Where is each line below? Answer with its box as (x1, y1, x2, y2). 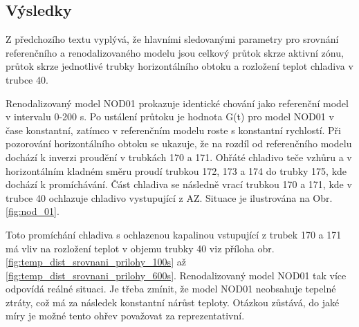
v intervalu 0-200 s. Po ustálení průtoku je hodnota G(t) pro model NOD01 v (6, 109, 334, 124)
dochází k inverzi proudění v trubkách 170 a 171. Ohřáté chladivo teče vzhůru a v (6, 149, 352, 164)
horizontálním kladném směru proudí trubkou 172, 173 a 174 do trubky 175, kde (6, 163, 347, 178)
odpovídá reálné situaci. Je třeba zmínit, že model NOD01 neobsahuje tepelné (6, 281, 336, 296)
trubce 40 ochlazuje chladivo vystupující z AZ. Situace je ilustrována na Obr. (6, 190, 333, 205)
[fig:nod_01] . (6, 204, 59, 218)
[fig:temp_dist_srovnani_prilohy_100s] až (6, 254, 186, 269)
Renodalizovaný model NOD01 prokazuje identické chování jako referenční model (6, 95, 349, 110)
